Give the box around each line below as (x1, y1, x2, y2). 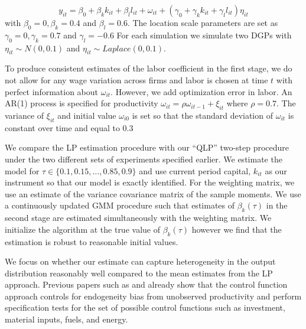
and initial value (57, 109, 116, 121)
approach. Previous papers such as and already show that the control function (5, 278, 288, 291)
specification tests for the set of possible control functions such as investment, (5, 301, 285, 314)
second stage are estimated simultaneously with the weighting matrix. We (5, 211, 272, 224)
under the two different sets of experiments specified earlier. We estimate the (5, 152, 282, 165)
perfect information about (5, 85, 99, 97)
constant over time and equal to (5, 121, 120, 133)
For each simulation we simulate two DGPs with (116, 28, 292, 41)
